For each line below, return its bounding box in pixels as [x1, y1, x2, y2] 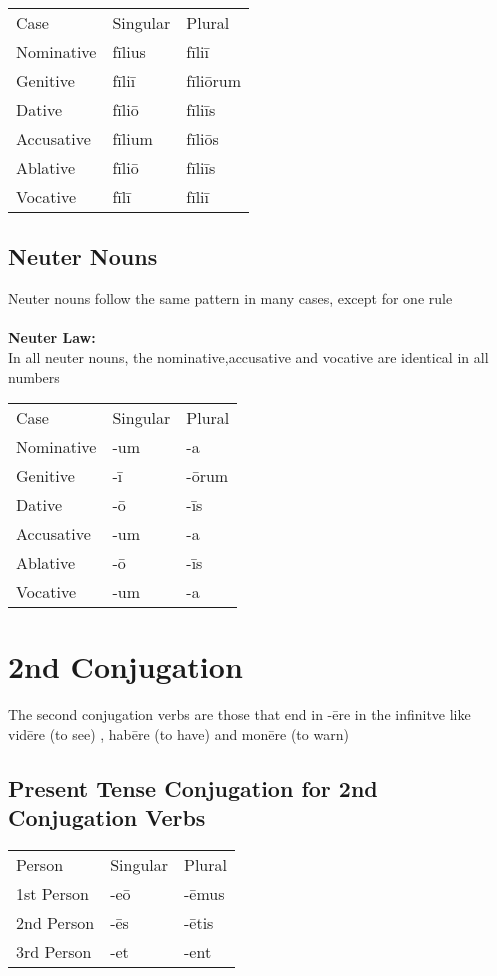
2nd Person [16, 911, 95, 935]
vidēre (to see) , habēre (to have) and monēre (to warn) [8, 723, 349, 744]
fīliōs [186, 127, 219, 150]
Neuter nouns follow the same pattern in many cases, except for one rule [8, 288, 453, 309]
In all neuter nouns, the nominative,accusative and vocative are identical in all [8, 346, 489, 367]
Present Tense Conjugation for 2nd [8, 772, 378, 803]
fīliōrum [186, 69, 242, 92]
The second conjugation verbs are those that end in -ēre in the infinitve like [8, 704, 471, 725]
